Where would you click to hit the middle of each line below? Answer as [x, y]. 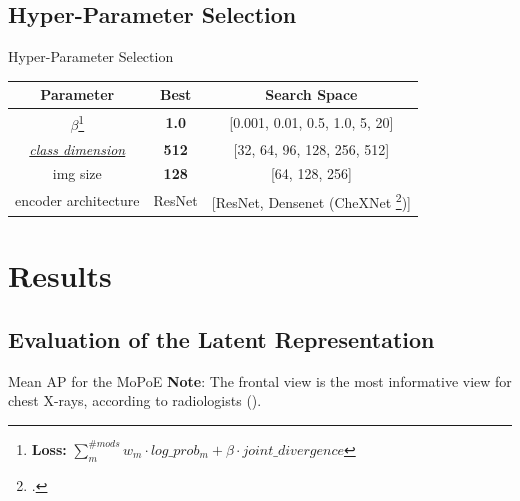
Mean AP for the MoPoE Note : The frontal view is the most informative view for [260, 380]
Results [60, 275]
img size [77, 173]
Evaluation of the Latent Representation [221, 338]
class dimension [77, 148]
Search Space [311, 94]
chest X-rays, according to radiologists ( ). [135, 400]
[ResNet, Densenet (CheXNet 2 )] [311, 200]
